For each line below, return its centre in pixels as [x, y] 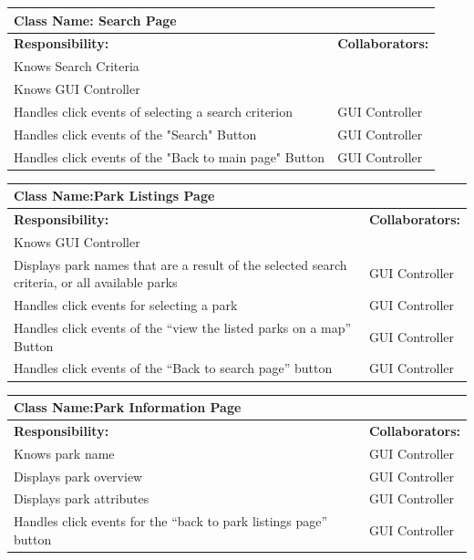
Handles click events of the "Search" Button [135, 134]
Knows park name [64, 453]
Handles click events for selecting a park [126, 305]
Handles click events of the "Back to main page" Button [170, 156]
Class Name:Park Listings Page [114, 196]
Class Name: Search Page [95, 20]
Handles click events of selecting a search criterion [154, 111]
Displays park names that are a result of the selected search [180, 264]
